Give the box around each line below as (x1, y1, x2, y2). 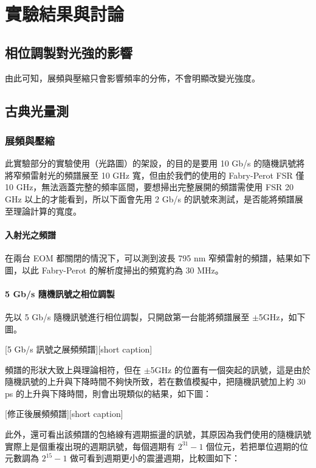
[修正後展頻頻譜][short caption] (5, 407, 123, 420)
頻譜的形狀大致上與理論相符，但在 (5, 363, 141, 376)
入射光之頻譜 (5, 228, 56, 241)
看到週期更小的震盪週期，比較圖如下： (87, 452, 241, 464)
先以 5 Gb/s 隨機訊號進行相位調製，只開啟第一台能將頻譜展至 (5, 310, 250, 323)
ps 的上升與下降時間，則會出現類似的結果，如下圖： (5, 387, 211, 399)
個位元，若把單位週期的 (206, 439, 300, 452)
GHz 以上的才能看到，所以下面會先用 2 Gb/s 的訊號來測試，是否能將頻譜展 (5, 192, 303, 205)
